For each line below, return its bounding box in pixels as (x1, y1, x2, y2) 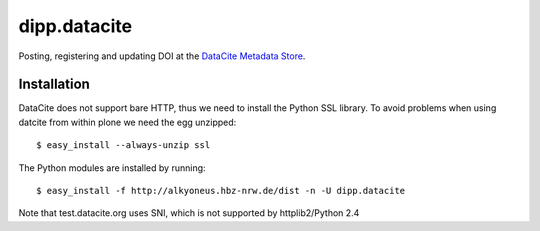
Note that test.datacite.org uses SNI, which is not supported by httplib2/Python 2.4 (18, 207, 360, 219)
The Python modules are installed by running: (18, 161, 206, 174)
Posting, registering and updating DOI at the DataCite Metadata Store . (18, 50, 306, 62)
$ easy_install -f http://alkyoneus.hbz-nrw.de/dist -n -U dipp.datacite (36, 185, 406, 197)
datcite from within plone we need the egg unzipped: (18, 116, 237, 128)
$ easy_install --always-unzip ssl (36, 140, 211, 151)
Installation (18, 76, 90, 93)
